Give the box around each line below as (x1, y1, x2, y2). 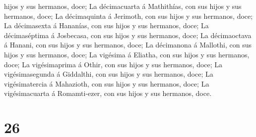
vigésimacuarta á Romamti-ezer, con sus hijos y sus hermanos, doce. (4, 88, 212, 98)
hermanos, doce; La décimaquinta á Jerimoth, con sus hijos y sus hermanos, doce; (4, 10, 253, 21)
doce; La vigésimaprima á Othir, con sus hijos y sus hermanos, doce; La (4, 59, 223, 69)
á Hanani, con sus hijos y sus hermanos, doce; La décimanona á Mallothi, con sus (4, 40, 252, 50)
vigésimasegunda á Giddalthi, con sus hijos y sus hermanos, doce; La (4, 69, 213, 79)
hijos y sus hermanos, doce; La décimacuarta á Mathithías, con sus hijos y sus (4, 1, 242, 11)
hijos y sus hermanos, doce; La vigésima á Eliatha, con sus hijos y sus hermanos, (4, 49, 250, 59)
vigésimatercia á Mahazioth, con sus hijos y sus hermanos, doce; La (4, 78, 209, 89)
